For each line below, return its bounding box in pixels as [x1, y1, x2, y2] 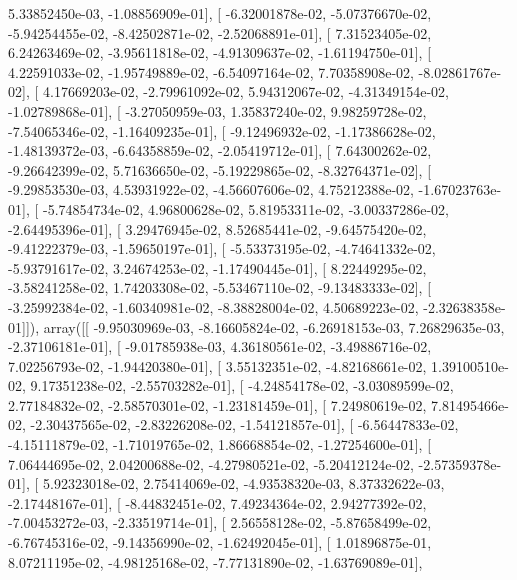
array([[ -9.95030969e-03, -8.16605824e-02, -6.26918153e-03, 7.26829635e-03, [43, 316, 505, 337]
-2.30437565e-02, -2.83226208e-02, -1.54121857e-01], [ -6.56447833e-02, [30, 414, 459, 435]
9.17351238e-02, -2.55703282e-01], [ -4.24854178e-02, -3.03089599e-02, [30, 375, 454, 396]
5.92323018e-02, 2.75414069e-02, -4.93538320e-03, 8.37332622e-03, [42, 473, 445, 494]
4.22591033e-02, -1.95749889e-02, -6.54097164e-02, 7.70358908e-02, [8, 61, 414, 82]
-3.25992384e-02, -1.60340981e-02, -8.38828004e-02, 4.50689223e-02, [8, 296, 419, 317]
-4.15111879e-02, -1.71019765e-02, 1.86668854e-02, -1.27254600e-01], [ [8, 434, 432, 455]
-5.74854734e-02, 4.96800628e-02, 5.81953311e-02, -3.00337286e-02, [42, 198, 449, 219]
